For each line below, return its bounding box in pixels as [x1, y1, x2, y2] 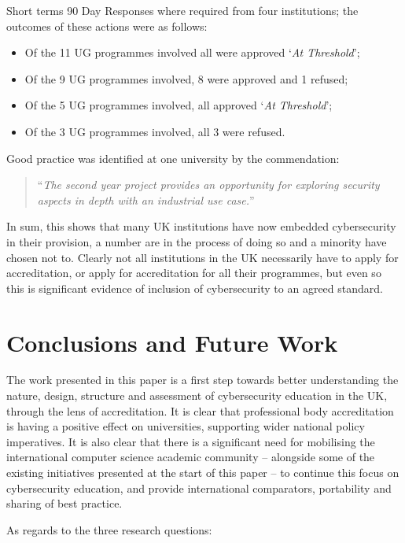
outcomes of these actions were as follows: [6, 17, 208, 34]
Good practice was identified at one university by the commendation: [6, 150, 340, 166]
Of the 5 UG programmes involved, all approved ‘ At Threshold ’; [24, 97, 333, 113]
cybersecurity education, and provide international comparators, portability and [6, 479, 392, 496]
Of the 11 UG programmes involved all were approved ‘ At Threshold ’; [24, 44, 360, 61]
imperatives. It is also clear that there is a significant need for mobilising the [6, 433, 375, 449]
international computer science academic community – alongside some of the [6, 449, 375, 465]
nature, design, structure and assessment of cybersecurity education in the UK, [6, 387, 388, 404]
